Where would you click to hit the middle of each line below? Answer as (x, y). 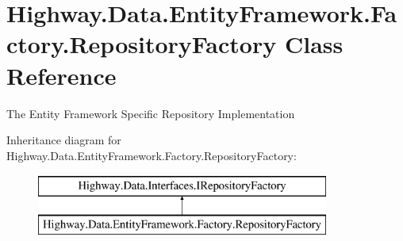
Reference (61, 75)
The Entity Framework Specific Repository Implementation (151, 113)
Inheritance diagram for (64, 140)
